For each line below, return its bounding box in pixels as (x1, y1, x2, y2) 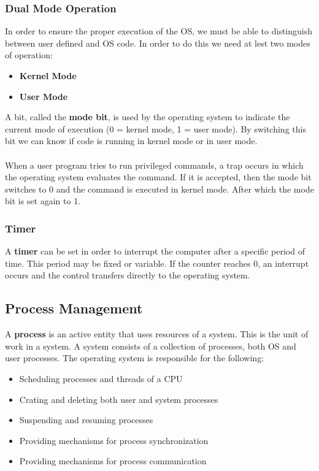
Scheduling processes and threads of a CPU (19, 372, 183, 385)
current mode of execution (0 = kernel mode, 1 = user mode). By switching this (5, 122, 306, 135)
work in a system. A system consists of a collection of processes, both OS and (5, 339, 296, 352)
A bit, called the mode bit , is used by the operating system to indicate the (5, 110, 290, 123)
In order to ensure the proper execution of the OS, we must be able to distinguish (5, 25, 313, 37)
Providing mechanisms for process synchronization (19, 434, 209, 446)
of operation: (5, 48, 53, 61)
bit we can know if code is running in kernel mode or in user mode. (5, 134, 258, 147)
